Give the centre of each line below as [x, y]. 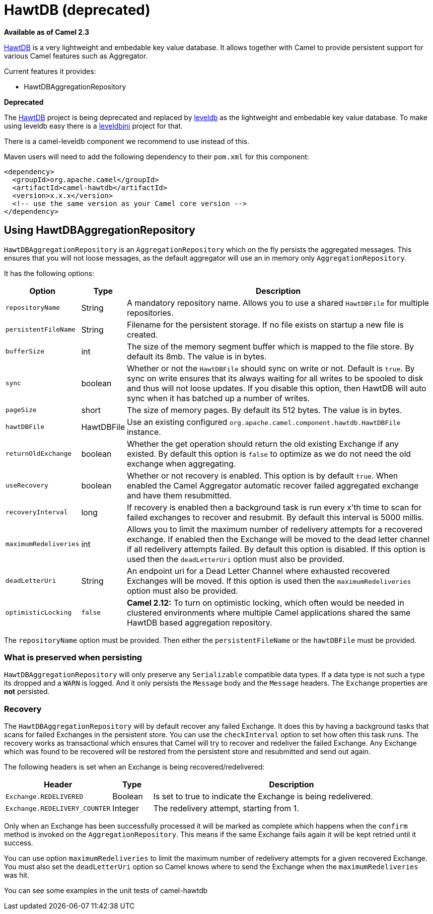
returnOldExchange [39, 454]
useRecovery [27, 486]
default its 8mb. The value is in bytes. [197, 356]
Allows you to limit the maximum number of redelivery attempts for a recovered [275, 529]
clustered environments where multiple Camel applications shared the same [269, 612]
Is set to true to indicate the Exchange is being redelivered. [263, 797]
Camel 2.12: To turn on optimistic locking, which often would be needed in [265, 602]
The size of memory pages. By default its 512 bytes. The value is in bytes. [264, 410]
